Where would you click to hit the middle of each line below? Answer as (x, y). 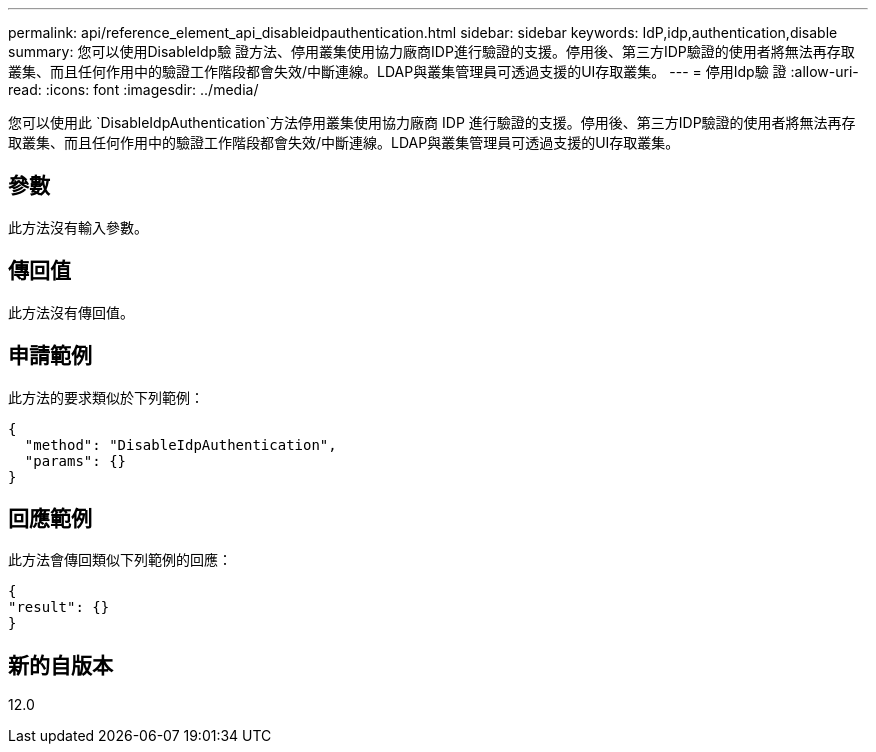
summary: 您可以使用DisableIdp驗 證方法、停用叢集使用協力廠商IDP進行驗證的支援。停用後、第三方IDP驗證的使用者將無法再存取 (431, 51)
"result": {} (59, 607)
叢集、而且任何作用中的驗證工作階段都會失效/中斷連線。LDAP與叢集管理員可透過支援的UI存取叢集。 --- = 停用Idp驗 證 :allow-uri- (433, 71)
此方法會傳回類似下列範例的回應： (120, 560)
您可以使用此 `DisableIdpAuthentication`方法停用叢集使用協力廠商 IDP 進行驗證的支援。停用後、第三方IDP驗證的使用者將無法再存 (432, 122)
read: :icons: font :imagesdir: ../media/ (133, 89)
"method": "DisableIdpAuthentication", (180, 444)
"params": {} (75, 460)
